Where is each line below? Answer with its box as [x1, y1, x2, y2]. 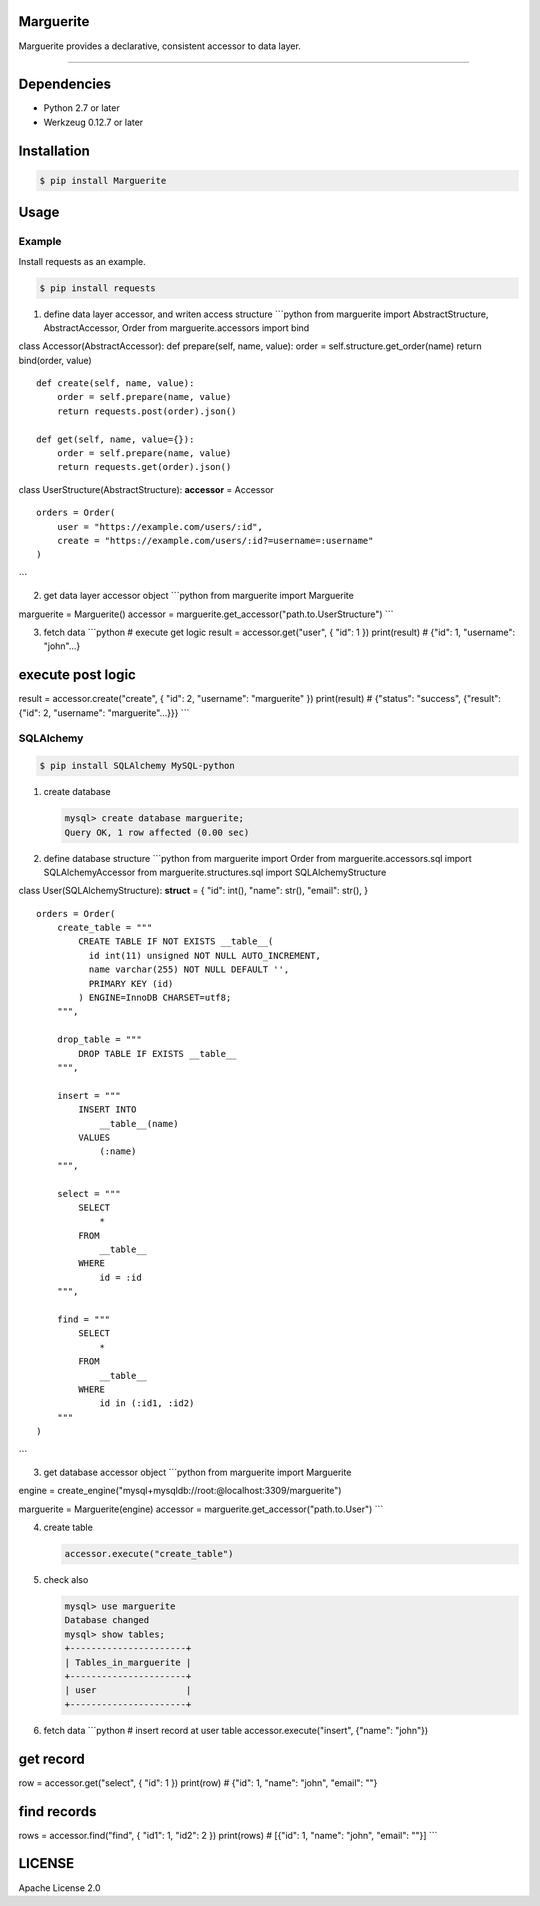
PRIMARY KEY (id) [88, 978, 174, 989]
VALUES [78, 1131, 111, 1143]
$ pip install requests [39, 282, 157, 294]
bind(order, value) [18, 354, 92, 366]
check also [43, 1574, 89, 1586]
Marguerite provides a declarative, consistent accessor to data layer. [18, 40, 302, 52]
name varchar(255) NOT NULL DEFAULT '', [88, 964, 290, 975]
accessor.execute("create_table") [64, 1548, 234, 1560]
